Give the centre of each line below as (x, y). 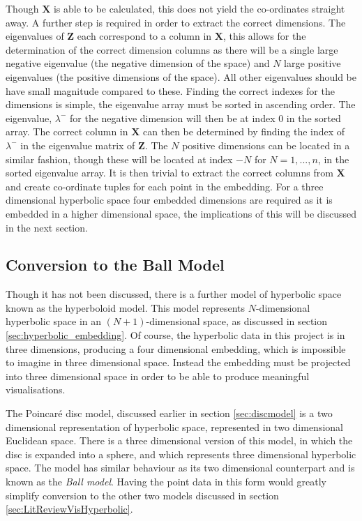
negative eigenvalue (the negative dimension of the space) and (138, 63)
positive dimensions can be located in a (266, 145)
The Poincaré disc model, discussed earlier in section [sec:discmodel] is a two (169, 413)
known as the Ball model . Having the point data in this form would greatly (166, 482)
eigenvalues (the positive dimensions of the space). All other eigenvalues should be (181, 76)
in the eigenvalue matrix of (78, 145)
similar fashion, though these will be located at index (119, 159)
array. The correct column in (67, 131)
